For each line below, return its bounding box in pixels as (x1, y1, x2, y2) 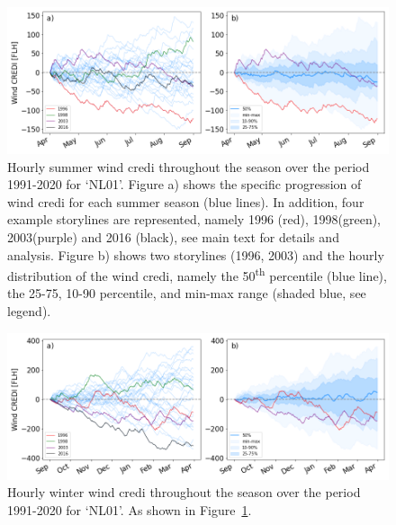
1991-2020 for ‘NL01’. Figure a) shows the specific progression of (7, 175, 362, 194)
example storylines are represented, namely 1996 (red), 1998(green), (7, 210, 382, 229)
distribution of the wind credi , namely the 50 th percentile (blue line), (7, 264, 387, 285)
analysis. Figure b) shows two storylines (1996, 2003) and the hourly (7, 245, 384, 264)
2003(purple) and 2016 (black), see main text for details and (7, 228, 339, 247)
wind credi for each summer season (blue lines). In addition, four (7, 192, 364, 211)
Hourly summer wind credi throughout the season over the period (7, 157, 370, 176)
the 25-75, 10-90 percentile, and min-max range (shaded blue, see (7, 284, 366, 303)
